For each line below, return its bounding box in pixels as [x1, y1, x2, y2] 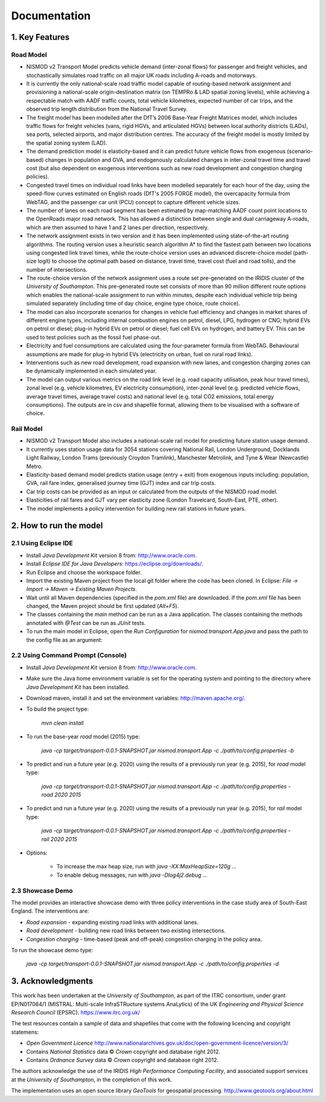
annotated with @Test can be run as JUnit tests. [26, 619, 146, 626]
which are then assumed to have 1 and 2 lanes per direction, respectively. [26, 223, 209, 231]
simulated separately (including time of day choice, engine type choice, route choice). [26, 300, 240, 307]
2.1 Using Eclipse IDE [11, 539, 74, 548]
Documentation [11, 9, 91, 22]
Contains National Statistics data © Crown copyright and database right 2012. [26, 1048, 220, 1055]
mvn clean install [41, 719, 84, 726]
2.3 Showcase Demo [11, 886, 73, 895]
